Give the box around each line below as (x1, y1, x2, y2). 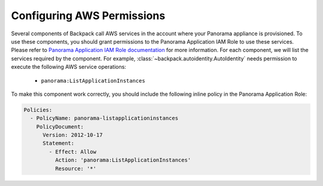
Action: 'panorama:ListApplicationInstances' (54, 157, 191, 164)
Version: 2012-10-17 (42, 132, 103, 139)
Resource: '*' (54, 165, 97, 172)
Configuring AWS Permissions (11, 9, 166, 22)
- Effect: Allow (48, 148, 97, 155)
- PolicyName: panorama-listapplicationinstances (30, 115, 179, 122)
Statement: (42, 140, 75, 147)
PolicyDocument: (36, 123, 84, 130)
